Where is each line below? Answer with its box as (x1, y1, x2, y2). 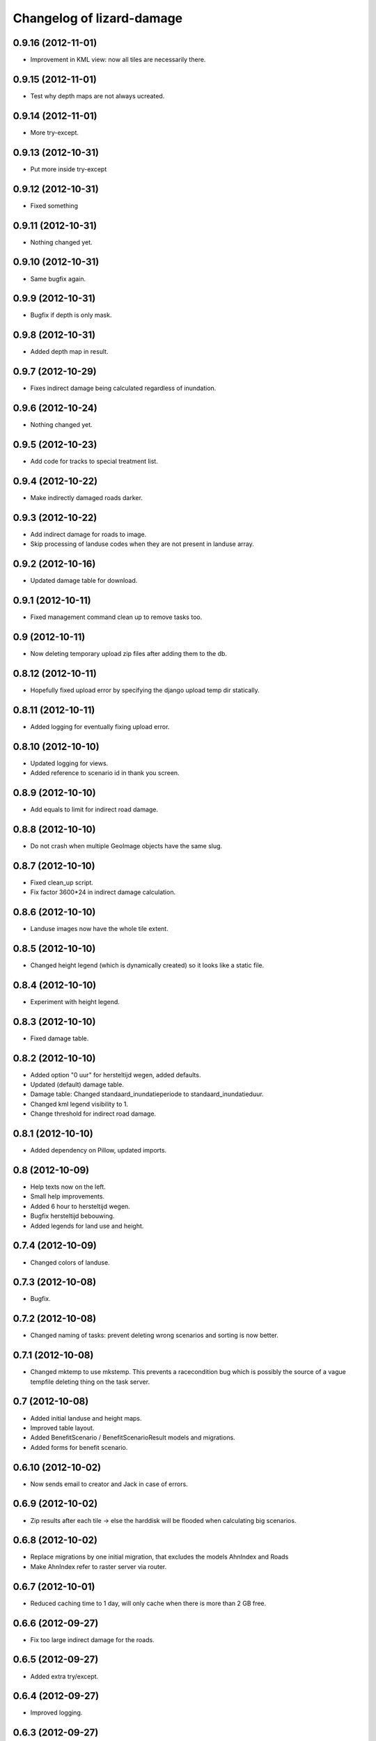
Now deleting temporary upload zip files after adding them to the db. (30, 649, 228, 657)
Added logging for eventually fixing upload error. (30, 722, 170, 731)
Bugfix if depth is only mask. (30, 311, 112, 320)
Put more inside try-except (30, 164, 107, 173)
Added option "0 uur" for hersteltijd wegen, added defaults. (30, 1070, 201, 1079)
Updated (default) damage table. (30, 1080, 125, 1089)
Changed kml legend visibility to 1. (30, 1100, 129, 1108)
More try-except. (30, 128, 79, 136)
